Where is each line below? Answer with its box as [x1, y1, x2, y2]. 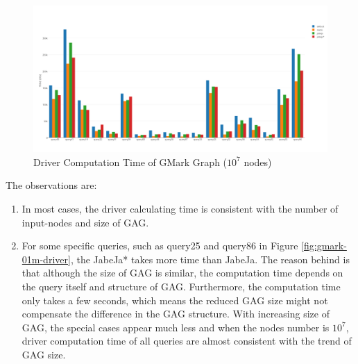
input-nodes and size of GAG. [22, 215, 149, 229]
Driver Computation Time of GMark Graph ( [33, 154, 228, 169]
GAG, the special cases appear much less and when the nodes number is [22, 320, 330, 334]
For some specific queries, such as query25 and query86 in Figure [22, 238, 298, 253]
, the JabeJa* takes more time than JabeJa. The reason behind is [70, 251, 350, 266]
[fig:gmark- [301, 238, 347, 253]
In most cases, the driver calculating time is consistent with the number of [22, 201, 339, 215]
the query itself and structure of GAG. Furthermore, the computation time [22, 279, 341, 293]
